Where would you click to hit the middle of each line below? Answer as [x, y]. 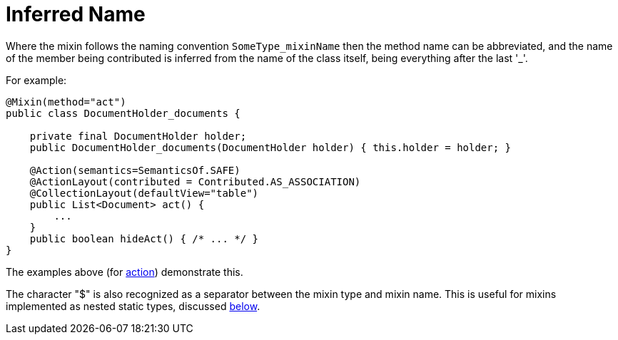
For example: [36, 80]
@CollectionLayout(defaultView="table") [144, 193]
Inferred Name [76, 14]
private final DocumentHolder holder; [138, 136]
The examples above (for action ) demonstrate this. [125, 272]
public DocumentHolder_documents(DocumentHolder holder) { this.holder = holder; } [270, 147]
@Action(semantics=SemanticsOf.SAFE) [135, 170]
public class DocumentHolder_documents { [123, 113]
